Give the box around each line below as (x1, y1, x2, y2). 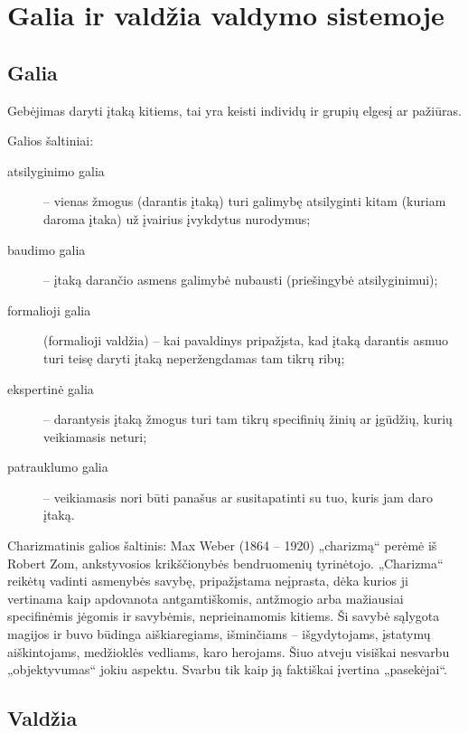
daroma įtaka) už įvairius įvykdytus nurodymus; (43, 209, 311, 228)
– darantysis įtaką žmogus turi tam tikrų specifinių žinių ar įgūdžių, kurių (43, 409, 453, 428)
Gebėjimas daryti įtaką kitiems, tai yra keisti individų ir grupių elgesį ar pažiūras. (7, 100, 462, 119)
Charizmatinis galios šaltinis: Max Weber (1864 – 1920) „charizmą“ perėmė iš (7, 536, 437, 555)
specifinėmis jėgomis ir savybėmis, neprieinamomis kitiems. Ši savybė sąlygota (7, 606, 440, 625)
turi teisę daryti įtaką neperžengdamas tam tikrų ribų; (43, 348, 345, 367)
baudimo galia (7, 240, 86, 258)
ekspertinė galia (7, 379, 94, 398)
